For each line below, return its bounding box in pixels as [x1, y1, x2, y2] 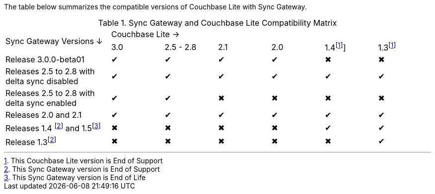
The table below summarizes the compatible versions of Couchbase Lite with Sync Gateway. [4, 2, 307, 11]
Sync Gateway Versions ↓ [5, 36, 103, 46]
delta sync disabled [5, 76, 78, 87]
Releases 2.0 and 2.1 [5, 110, 82, 120]
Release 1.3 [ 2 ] [5, 135, 57, 147]
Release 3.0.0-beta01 [5, 54, 85, 65]
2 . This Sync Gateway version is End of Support [4, 164, 160, 173]
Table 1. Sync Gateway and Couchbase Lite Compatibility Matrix [98, 18, 337, 28]
